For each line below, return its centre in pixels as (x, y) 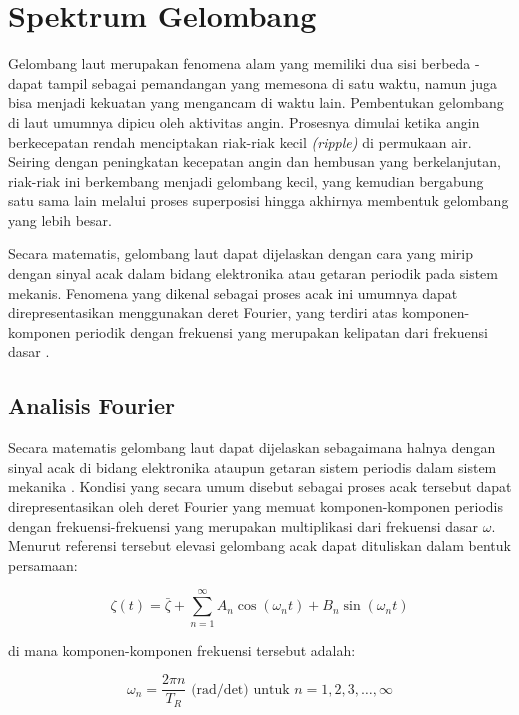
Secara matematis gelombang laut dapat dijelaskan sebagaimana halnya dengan (252, 447)
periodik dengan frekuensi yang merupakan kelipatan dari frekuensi (281, 331)
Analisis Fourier (91, 405)
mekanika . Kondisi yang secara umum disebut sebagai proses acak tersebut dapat (260, 486)
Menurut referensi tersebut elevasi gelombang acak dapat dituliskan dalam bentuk (259, 545)
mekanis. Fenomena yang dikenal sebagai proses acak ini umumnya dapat (233, 292)
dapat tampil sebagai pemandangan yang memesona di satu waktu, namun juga (253, 82)
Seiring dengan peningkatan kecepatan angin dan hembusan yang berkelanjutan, (254, 161)
